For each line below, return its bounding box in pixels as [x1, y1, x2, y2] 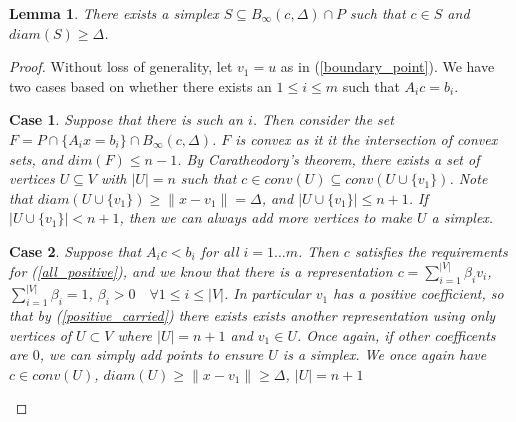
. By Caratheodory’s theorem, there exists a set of [177, 148, 480, 169]
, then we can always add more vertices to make [119, 207, 412, 228]
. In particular [223, 283, 311, 304]
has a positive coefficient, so [333, 283, 504, 304]
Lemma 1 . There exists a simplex [9, 3, 219, 23]
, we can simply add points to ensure [39, 344, 264, 365]
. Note [449, 168, 488, 189]
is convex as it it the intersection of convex [235, 128, 498, 149]
